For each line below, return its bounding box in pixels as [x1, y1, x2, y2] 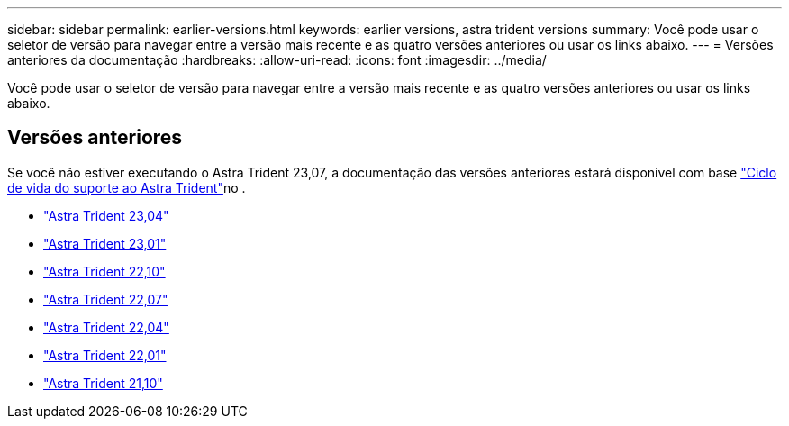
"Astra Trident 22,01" [43, 347, 167, 363]
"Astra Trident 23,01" [43, 235, 167, 251]
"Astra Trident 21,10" [43, 375, 163, 391]
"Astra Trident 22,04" [43, 319, 169, 335]
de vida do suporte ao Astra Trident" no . [7, 179, 246, 195]
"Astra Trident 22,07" [43, 291, 168, 307]
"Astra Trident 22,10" [43, 263, 166, 279]
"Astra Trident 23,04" [43, 207, 169, 223]
